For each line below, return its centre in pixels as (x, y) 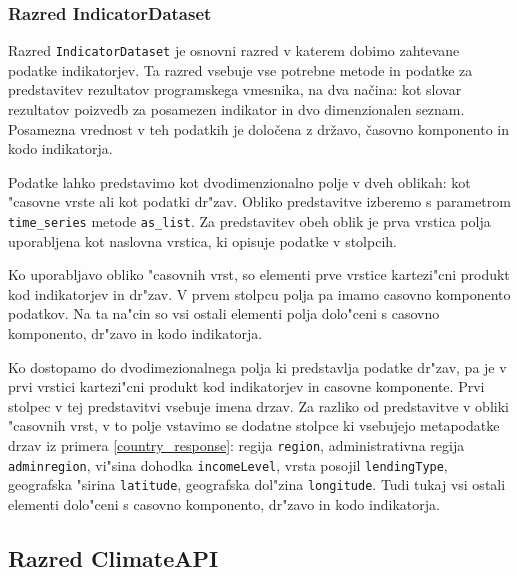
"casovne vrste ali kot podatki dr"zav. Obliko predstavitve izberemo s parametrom (259, 201)
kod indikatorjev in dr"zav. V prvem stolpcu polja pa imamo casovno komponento (259, 293)
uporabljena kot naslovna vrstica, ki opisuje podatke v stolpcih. (202, 240)
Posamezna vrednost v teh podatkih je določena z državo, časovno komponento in (259, 128)
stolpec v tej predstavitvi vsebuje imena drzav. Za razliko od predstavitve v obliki (258, 405)
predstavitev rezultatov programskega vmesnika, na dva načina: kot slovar (235, 89)
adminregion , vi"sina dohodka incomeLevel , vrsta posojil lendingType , (228, 464)
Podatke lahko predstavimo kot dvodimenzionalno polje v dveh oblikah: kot (239, 181)
